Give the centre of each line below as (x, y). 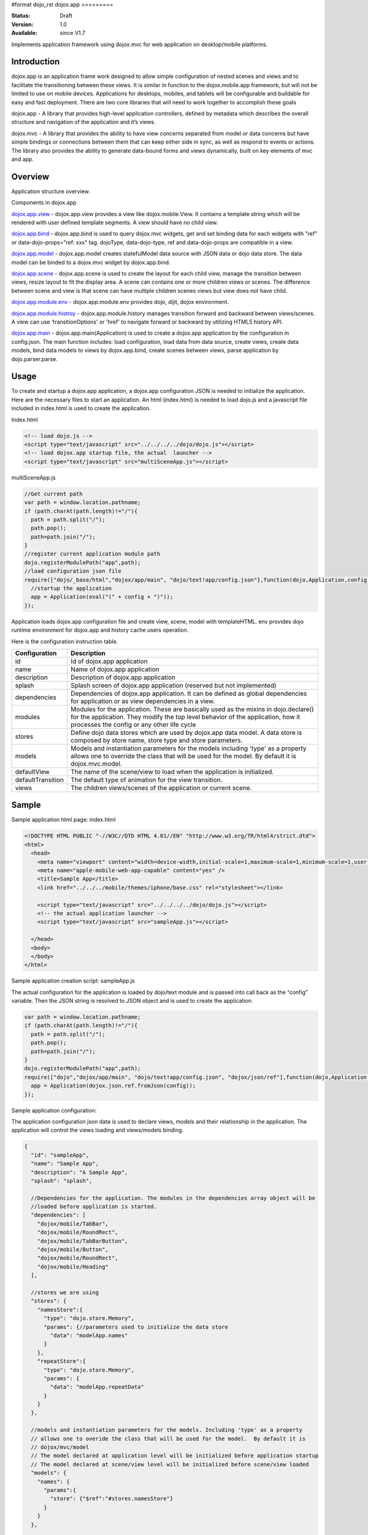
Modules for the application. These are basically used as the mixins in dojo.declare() (192, 709)
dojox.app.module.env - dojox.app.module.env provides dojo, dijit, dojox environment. (120, 302)
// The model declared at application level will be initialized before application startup (175, 1456)
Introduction (36, 62)
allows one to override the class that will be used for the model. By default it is (184, 756)
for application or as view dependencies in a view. (143, 701)
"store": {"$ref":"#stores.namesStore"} (112, 1499)
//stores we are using (65, 1292)
